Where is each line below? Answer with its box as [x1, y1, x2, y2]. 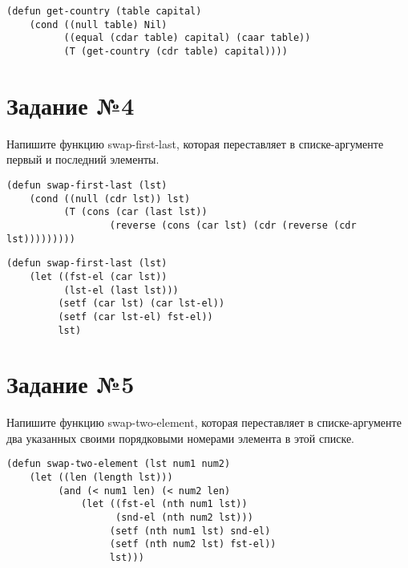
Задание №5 [6, 367, 135, 400]
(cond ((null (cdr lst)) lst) [29, 193, 191, 205]
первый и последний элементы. [6, 151, 160, 168]
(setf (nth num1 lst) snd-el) [109, 525, 271, 537]
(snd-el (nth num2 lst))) [115, 512, 253, 524]
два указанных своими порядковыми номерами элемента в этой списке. [6, 429, 354, 446]
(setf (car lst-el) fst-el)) [58, 310, 213, 323]
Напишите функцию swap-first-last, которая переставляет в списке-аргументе [6, 135, 384, 152]
